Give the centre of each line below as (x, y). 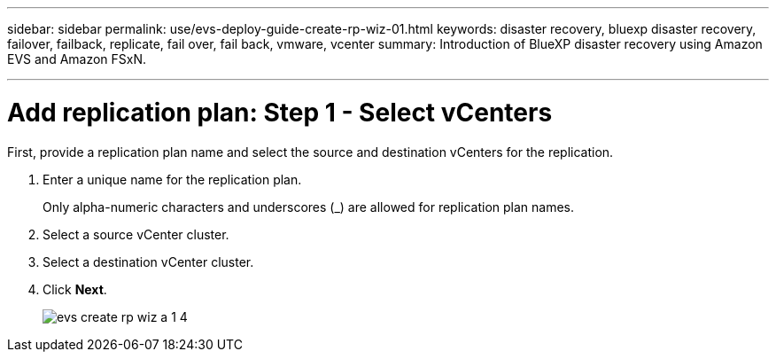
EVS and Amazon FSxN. (77, 59)
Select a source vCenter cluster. (136, 234)
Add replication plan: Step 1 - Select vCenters (280, 112)
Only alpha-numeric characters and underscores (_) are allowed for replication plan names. (309, 207)
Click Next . (75, 289)
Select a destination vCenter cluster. (148, 261)
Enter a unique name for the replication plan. (172, 179)
